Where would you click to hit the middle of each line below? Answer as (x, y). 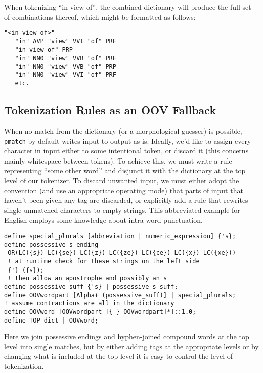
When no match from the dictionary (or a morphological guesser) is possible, (123, 130)
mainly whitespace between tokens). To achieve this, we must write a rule (118, 160)
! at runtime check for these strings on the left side (104, 261)
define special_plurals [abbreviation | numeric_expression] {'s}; (120, 236)
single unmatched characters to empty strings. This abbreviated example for (122, 210)
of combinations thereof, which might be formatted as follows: (100, 16)
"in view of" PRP (44, 50)
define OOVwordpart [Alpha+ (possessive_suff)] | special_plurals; (120, 295)
